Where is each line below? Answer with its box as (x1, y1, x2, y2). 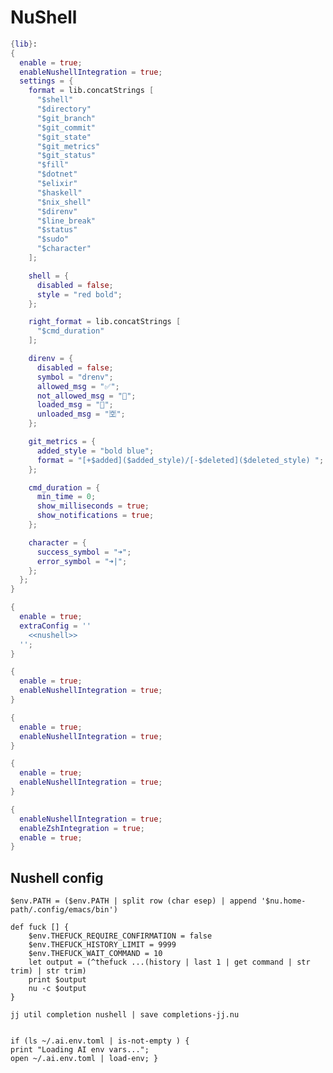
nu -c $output (28, 984, 87, 994)
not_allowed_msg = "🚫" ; (36, 391, 137, 401)
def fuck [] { (10, 922, 70, 933)
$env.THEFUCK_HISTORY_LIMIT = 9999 (28, 940, 177, 950)
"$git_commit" (36, 122, 97, 133)
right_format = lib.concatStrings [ (28, 317, 182, 327)
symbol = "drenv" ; (36, 372, 114, 382)
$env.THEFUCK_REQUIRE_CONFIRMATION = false (28, 931, 213, 941)
